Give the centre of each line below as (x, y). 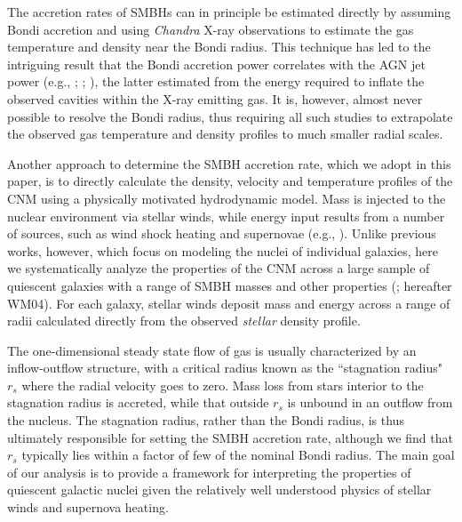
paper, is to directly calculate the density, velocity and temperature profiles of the (230, 181)
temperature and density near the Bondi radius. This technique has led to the (219, 47)
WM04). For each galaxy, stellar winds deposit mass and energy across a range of (229, 303)
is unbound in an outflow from (370, 402)
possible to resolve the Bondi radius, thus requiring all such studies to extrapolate (230, 116)
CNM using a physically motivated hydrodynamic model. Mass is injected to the (227, 198)
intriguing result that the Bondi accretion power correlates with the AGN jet (216, 64)
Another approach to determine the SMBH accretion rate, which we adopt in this (229, 163)
